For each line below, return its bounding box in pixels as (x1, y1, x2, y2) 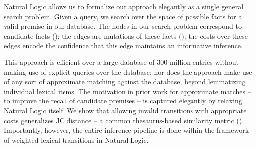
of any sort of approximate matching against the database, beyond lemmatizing (4, 76, 246, 87)
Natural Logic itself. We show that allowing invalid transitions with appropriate (4, 105, 247, 115)
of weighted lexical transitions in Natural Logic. (4, 134, 149, 145)
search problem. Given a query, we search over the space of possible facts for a (4, 11, 242, 21)
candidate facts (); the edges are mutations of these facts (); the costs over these (4, 30, 248, 41)
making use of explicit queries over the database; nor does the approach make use (4, 66, 252, 77)
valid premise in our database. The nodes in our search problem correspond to (4, 21, 242, 31)
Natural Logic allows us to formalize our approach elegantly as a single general (4, 1, 244, 11)
